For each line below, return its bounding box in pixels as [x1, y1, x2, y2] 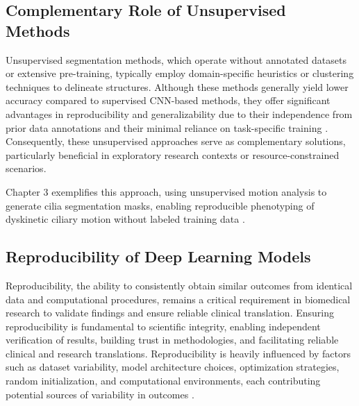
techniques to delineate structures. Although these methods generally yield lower [6, 79, 349, 94]
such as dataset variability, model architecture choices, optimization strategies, [6, 360, 340, 374]
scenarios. [6, 161, 47, 176]
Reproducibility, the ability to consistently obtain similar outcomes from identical [6, 278, 353, 292]
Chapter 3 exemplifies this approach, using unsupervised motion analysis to [6, 184, 327, 198]
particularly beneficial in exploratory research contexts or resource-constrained [6, 147, 340, 162]
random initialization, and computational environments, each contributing [6, 373, 321, 388]
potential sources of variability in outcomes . [6, 387, 194, 401]
